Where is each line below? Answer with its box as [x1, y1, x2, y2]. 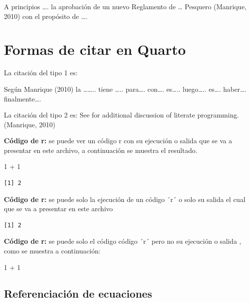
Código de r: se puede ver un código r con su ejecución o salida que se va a [4, 135, 233, 146]
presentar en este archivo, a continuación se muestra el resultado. [4, 145, 198, 155]
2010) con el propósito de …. [4, 11, 88, 21]
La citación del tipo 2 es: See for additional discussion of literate [4, 110, 195, 120]
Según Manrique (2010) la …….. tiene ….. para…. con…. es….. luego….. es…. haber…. [4, 84, 247, 94]
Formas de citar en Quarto [4, 39, 186, 59]
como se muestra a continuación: [4, 246, 100, 256]
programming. [197, 110, 239, 120]
